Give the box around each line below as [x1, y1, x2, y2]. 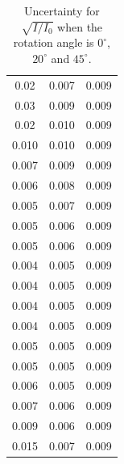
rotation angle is [13, 34, 94, 51]
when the [57, 18, 103, 35]
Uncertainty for [23, 2, 100, 19]
